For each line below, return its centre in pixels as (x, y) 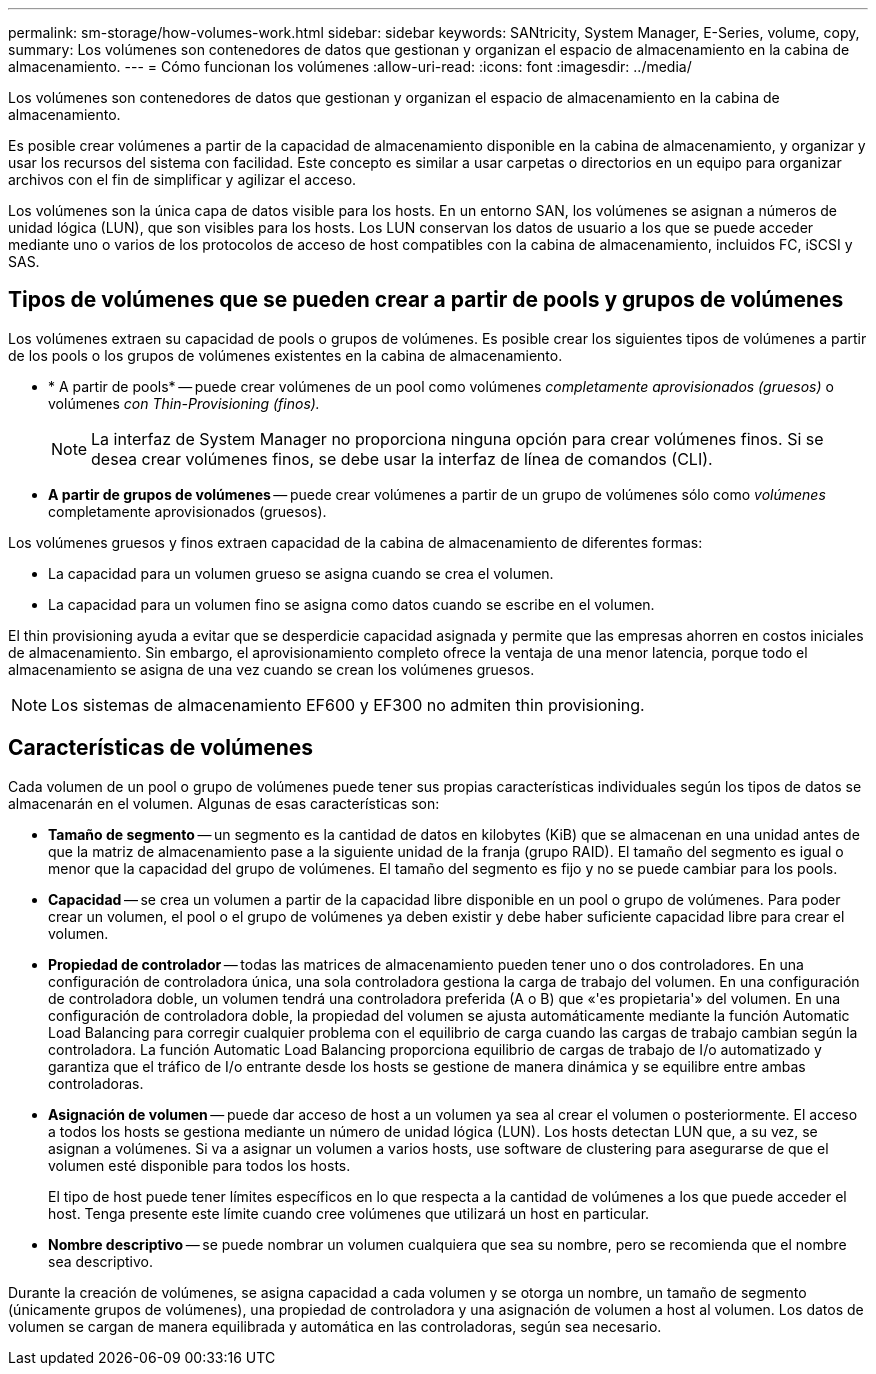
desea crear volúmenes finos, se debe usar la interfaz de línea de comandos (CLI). (402, 458)
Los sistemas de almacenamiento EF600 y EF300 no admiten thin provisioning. (348, 704)
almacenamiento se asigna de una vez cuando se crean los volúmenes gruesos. (271, 669)
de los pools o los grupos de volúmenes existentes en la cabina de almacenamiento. (285, 355)
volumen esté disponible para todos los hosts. (199, 1165)
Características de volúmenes (161, 748)
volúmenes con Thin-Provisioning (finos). (184, 403)
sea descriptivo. (100, 1261)
